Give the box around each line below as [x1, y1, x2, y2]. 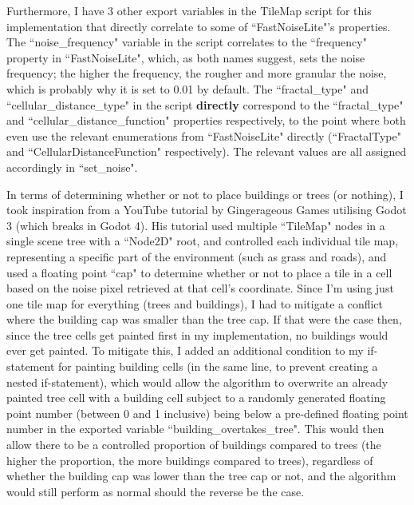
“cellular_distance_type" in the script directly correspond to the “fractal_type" [6, 96, 404, 113]
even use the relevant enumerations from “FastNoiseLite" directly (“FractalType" [6, 127, 401, 144]
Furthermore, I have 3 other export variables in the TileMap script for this [6, 2, 372, 18]
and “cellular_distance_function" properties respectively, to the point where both [6, 112, 406, 129]
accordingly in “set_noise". [6, 158, 138, 175]
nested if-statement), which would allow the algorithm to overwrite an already [6, 373, 388, 390]
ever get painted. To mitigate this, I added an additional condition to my [6, 342, 364, 359]
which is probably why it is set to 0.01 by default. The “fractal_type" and [6, 80, 369, 97]
